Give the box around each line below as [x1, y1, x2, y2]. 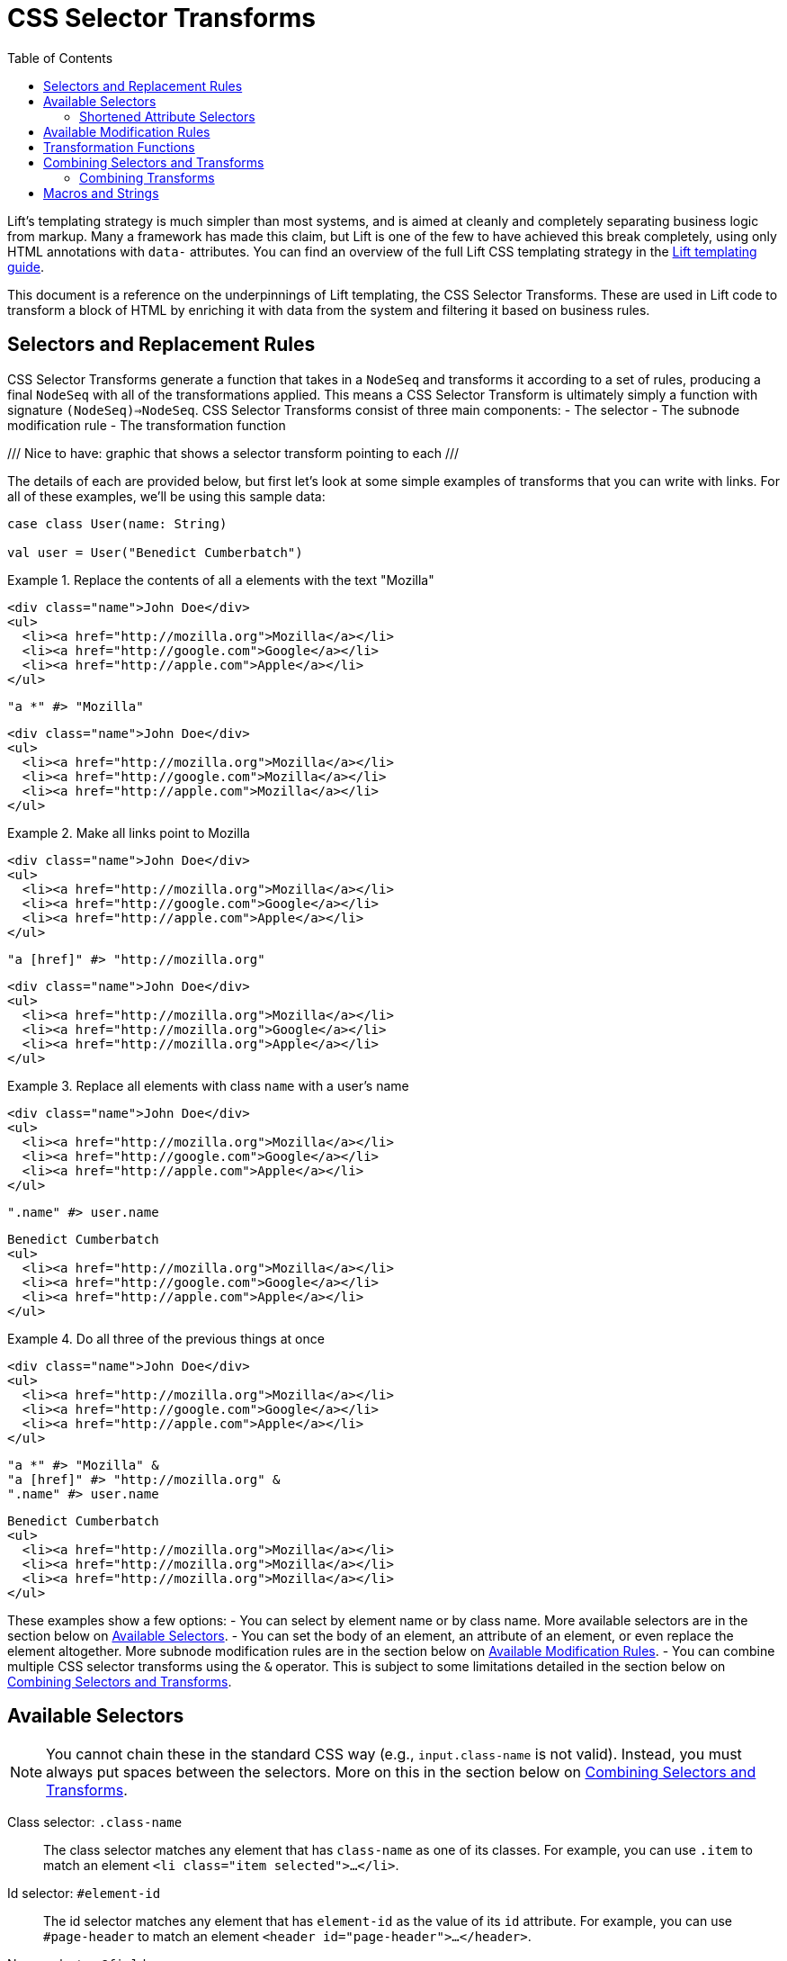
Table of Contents [7, 49, 113, 66]
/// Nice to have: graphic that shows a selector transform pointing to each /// [7, 445, 460, 461]
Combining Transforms [79, 169, 215, 185]
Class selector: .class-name [7, 1814, 183, 1831]
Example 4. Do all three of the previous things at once [7, 1330, 325, 1346]
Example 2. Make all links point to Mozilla [7, 824, 250, 841]
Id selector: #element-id [7, 1885, 161, 1902]
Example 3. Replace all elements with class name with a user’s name [7, 1077, 409, 1093]
